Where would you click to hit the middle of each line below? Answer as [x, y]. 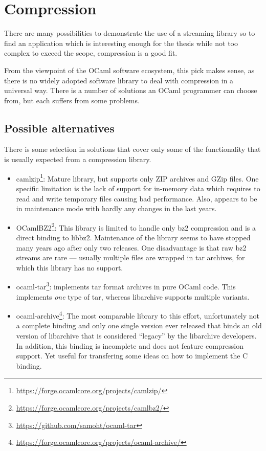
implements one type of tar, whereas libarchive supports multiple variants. [133, 296]
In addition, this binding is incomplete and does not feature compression [130, 345]
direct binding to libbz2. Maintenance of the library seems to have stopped [133, 237]
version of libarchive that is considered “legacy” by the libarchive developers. [136, 336]
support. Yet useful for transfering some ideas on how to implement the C [132, 356]
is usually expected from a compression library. [78, 159]
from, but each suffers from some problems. [72, 100]
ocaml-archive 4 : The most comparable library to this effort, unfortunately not [138, 315]
